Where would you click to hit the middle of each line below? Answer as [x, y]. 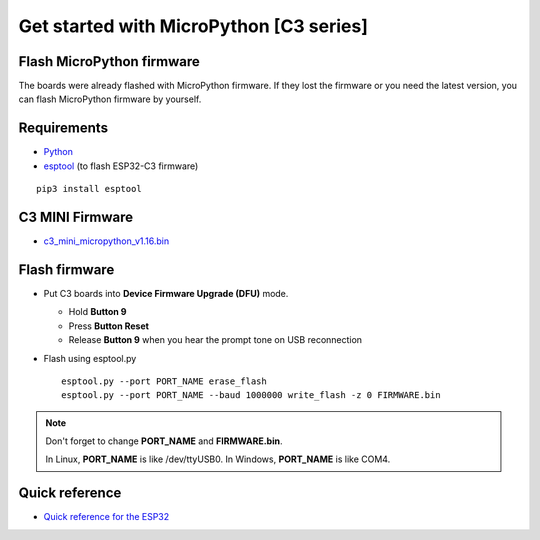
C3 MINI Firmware [76, 216]
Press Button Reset [109, 326]
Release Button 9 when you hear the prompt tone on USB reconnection [215, 340]
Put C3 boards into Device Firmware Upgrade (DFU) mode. [166, 293]
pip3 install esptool [89, 189]
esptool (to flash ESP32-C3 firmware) [121, 166]
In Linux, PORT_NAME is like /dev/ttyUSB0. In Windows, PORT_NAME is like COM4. [218, 459]
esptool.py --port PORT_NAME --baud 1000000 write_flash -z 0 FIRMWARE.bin [251, 395]
